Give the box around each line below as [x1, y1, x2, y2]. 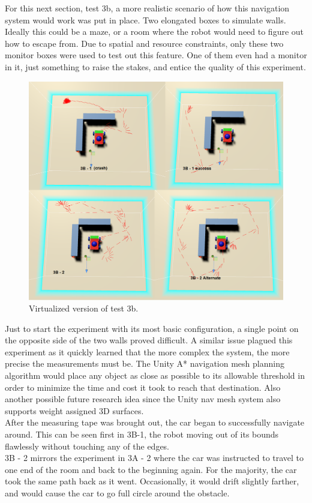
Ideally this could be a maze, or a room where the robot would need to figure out [5, 25, 304, 38]
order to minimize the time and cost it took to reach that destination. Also [5, 381, 281, 393]
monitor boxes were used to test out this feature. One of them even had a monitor [5, 49, 307, 61]
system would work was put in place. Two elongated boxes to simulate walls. [5, 13, 286, 26]
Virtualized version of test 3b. [29, 302, 139, 315]
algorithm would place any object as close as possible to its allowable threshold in [5, 369, 305, 382]
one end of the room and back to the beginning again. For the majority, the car [5, 463, 297, 475]
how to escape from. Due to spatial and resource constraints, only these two [5, 37, 284, 49]
